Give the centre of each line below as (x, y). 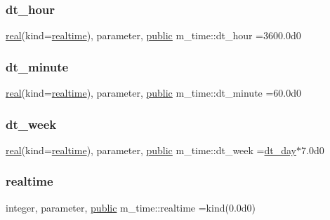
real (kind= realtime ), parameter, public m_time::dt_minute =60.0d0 (154, 93)
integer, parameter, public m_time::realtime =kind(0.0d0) (131, 207)
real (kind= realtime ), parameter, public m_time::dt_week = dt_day (151, 150)
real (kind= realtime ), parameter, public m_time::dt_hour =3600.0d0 (153, 35)
